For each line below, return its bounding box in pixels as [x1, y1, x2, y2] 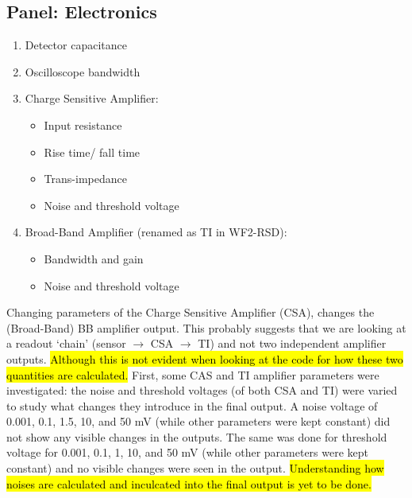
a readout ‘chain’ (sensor [6, 335, 126, 352]
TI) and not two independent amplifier [198, 335, 387, 352]
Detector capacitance [25, 37, 127, 53]
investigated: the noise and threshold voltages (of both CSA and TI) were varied [6, 382, 398, 399]
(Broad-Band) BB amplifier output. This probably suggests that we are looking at [6, 319, 406, 336]
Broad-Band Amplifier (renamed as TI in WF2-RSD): [25, 224, 287, 240]
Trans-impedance [44, 170, 127, 187]
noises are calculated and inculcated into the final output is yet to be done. [6, 475, 372, 492]
